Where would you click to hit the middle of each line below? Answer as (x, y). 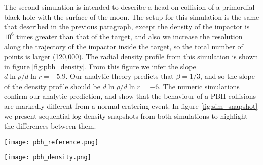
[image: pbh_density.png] (48, 158)
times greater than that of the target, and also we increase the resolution (129, 36)
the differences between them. (50, 126)
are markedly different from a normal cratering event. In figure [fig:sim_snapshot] (131, 106)
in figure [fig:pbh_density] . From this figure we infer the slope (100, 66)
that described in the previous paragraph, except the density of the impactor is (127, 27)
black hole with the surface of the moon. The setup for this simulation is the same (132, 16)
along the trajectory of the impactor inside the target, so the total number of (124, 46)
